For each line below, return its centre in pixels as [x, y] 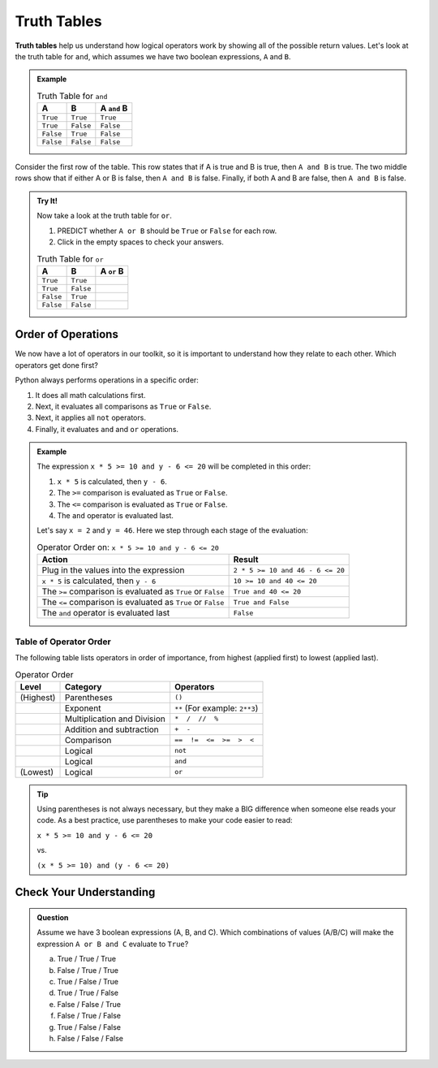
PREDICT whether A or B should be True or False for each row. [167, 231]
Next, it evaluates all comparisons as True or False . [123, 406]
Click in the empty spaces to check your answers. [141, 242]
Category [83, 686]
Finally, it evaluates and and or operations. [107, 429]
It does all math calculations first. [90, 395]
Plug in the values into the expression [113, 570]
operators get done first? [57, 365]
